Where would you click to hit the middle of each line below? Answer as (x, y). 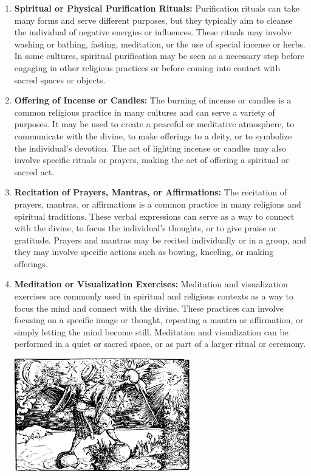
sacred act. (34, 171)
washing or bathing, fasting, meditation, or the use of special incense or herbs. (160, 44)
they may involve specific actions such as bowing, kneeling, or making (144, 252)
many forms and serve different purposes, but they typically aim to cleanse (153, 20)
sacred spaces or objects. (60, 79)
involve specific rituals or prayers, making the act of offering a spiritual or (152, 160)
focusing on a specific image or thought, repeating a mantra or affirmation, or (159, 320)
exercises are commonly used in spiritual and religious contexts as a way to (154, 296)
